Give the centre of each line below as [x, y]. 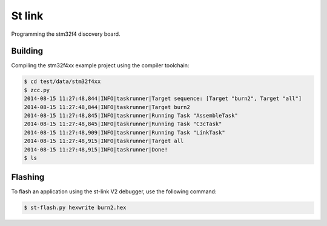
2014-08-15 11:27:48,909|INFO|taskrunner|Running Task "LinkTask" [124, 132]
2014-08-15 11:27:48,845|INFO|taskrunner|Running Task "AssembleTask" [131, 115]
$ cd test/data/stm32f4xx [62, 81]
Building [27, 51]
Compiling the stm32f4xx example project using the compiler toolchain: [100, 65]
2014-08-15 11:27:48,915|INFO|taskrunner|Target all [104, 141]
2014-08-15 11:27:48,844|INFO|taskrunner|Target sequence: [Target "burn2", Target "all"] [163, 99]
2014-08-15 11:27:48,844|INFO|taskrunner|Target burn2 [107, 107]
